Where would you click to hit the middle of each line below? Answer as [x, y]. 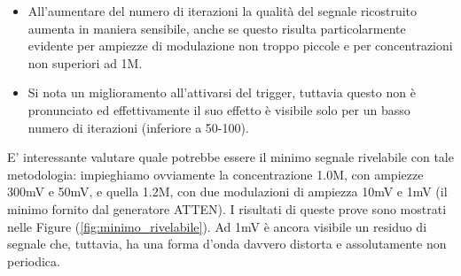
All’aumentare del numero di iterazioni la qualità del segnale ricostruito [223, 11]
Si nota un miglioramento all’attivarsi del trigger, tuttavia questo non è [222, 92]
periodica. [34, 261]
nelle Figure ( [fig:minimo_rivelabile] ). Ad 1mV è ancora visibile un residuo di [217, 226]
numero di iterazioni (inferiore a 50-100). [138, 127]
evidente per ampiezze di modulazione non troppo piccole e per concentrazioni [240, 46]
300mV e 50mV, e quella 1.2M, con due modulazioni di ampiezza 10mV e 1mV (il [227, 192]
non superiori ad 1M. [85, 62]
